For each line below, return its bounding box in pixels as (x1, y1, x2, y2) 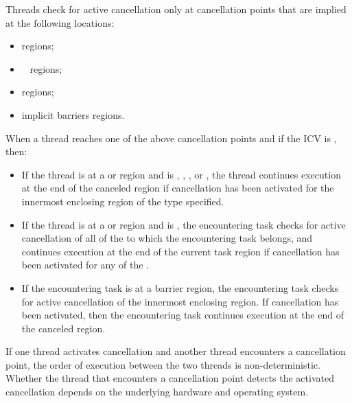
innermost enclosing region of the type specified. (21, 194, 224, 208)
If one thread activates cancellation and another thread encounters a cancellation (5, 344, 346, 358)
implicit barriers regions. (21, 107, 125, 122)
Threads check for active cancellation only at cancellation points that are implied (5, 2, 347, 16)
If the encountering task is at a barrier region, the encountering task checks (21, 280, 339, 295)
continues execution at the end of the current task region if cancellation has (21, 244, 340, 258)
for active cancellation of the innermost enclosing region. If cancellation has (21, 294, 339, 308)
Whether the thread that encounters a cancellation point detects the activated (5, 371, 334, 385)
